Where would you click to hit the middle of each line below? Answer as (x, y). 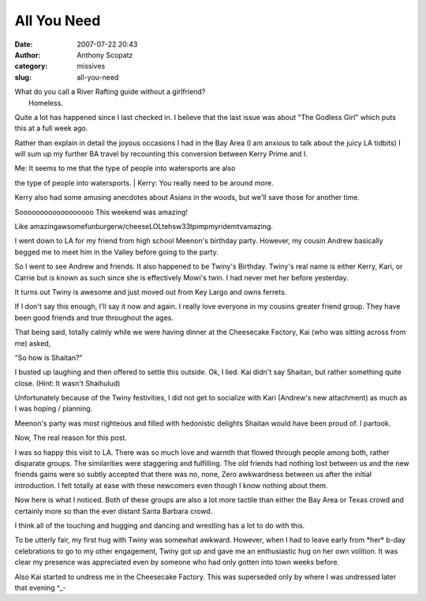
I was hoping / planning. (54, 409)
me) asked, (33, 343)
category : (31, 66)
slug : (23, 77)
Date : (24, 44)
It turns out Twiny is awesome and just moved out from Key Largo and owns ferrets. (151, 291)
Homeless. (46, 103)
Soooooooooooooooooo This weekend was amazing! (101, 212)
